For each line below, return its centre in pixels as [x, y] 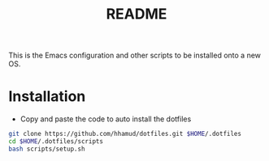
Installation [47, 97]
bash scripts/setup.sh [47, 149]
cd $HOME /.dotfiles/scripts [56, 142]
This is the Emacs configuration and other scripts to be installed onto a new [135, 55]
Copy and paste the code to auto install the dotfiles [106, 119]
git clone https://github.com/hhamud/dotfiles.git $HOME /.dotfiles [125, 134]
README [137, 14]
